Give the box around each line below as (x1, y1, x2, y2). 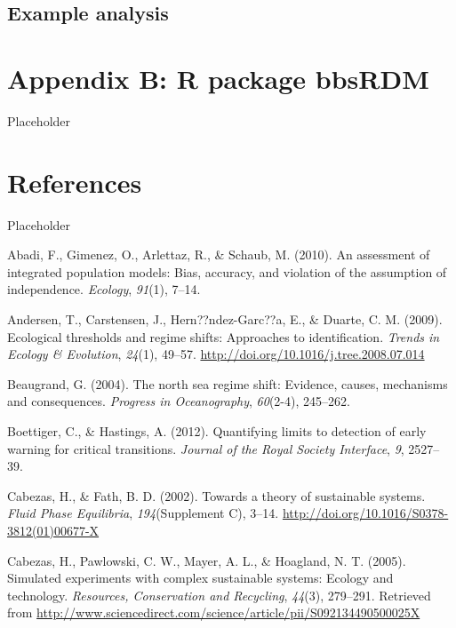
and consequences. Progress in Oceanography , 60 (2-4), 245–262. (7, 392, 350, 410)
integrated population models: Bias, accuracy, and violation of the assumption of (7, 262, 447, 281)
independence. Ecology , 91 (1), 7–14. (7, 280, 201, 298)
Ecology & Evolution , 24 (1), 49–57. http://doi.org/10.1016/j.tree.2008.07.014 (7, 345, 425, 363)
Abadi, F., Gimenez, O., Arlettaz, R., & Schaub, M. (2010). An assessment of (7, 245, 430, 264)
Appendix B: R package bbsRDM (7, 60, 429, 96)
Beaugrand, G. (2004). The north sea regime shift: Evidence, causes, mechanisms (7, 374, 448, 393)
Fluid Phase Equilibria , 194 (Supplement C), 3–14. (7, 504, 279, 522)
